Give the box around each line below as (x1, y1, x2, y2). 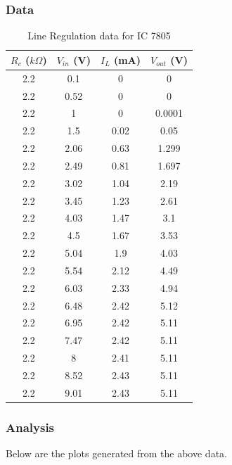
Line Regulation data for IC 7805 (27, 28, 171, 43)
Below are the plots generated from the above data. (6, 446, 227, 461)
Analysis (6, 418, 55, 435)
